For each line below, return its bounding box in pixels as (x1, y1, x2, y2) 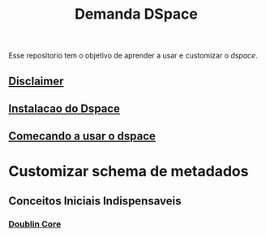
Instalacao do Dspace (8, 101, 120, 115)
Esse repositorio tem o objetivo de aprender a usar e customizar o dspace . (8, 50, 258, 61)
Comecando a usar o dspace (8, 129, 157, 143)
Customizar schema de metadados (8, 162, 249, 180)
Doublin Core (8, 218, 62, 230)
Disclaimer (8, 74, 64, 88)
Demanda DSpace (74, 5, 199, 24)
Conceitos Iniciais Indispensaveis (8, 194, 182, 208)
